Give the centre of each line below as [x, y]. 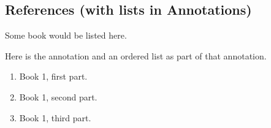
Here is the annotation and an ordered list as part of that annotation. [136, 55]
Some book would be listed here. [66, 35]
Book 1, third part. [55, 117]
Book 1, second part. [58, 96]
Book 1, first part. [53, 76]
